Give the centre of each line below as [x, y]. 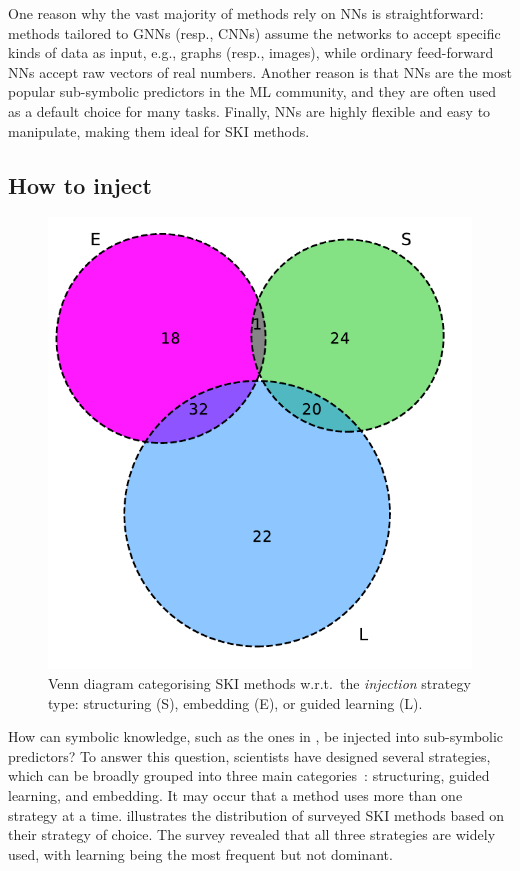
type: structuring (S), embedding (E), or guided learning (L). [235, 702]
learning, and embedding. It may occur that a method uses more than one [235, 795]
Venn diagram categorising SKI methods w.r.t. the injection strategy [259, 683]
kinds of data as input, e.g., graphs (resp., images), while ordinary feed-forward [251, 52]
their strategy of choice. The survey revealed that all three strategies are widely [252, 834]
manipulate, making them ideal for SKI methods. [159, 130]
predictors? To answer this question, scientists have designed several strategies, [249, 755]
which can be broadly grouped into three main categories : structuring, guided [249, 775]
